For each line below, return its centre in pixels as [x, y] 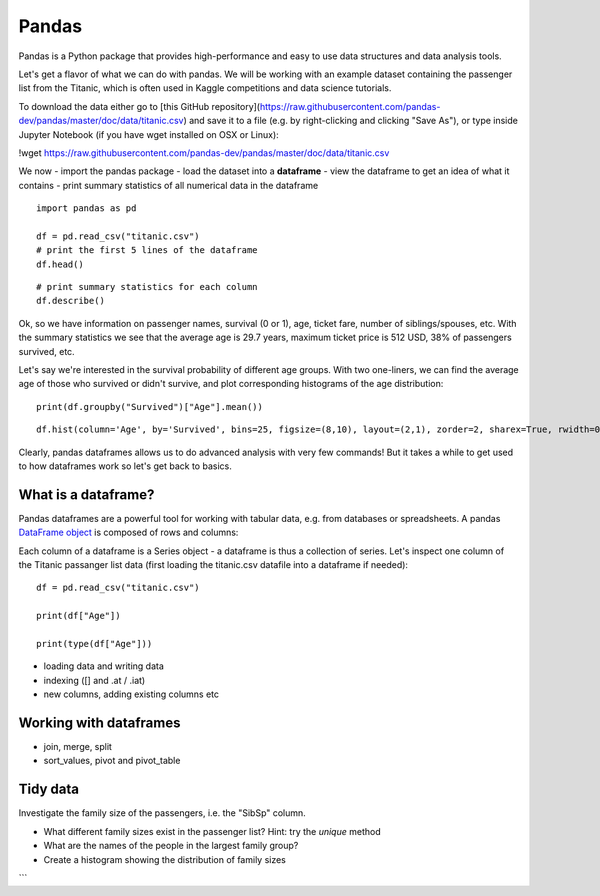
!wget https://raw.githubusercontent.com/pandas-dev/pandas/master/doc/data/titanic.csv [204, 152]
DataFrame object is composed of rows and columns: [128, 532]
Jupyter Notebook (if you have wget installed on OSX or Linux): [148, 134]
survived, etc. [46, 351]
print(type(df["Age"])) [94, 643]
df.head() [60, 264]
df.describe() [70, 301]
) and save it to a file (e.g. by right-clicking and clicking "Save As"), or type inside [351, 121]
